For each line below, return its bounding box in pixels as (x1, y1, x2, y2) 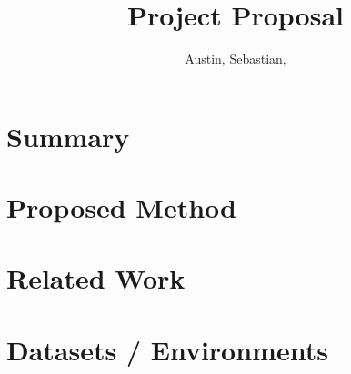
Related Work (6, 260, 186, 297)
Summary (6, 117, 130, 154)
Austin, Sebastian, (185, 49, 286, 68)
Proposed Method (6, 189, 236, 226)
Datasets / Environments (6, 330, 328, 368)
